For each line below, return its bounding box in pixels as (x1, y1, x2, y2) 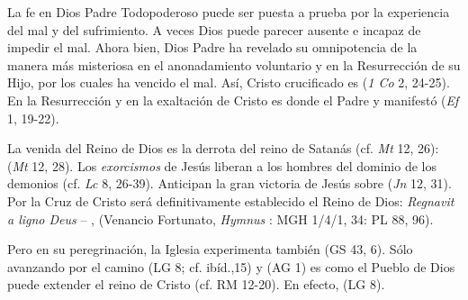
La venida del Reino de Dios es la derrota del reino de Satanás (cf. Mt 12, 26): (7, 139, 439, 158)
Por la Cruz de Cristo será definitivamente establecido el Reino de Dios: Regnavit (7, 191, 454, 210)
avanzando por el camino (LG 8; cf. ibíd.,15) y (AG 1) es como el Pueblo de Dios (7, 257, 455, 276)
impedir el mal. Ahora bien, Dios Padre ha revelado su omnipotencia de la (7, 38, 418, 57)
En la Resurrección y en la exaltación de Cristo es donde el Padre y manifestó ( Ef (7, 90, 459, 109)
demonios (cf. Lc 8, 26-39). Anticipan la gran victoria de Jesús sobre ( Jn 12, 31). (7, 174, 452, 193)
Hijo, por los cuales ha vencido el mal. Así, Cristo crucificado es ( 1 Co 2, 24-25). (7, 73, 450, 92)
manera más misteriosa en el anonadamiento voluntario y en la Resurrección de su (7, 55, 461, 74)
